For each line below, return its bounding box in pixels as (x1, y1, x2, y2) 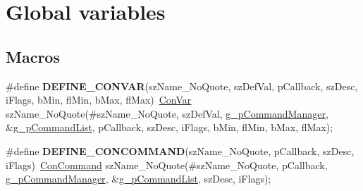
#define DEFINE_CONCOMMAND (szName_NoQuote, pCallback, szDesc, (6, 143, 355, 158)
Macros (6, 45, 60, 67)
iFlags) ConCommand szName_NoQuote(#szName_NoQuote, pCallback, (6, 157, 328, 172)
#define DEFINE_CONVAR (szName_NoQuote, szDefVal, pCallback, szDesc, (6, 78, 358, 93)
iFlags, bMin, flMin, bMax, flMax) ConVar (6, 92, 192, 107)
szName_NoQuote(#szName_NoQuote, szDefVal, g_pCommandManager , (6, 106, 328, 121)
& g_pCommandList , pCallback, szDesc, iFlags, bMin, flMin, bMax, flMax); (6, 120, 333, 135)
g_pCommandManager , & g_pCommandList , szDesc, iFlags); (6, 171, 271, 186)
